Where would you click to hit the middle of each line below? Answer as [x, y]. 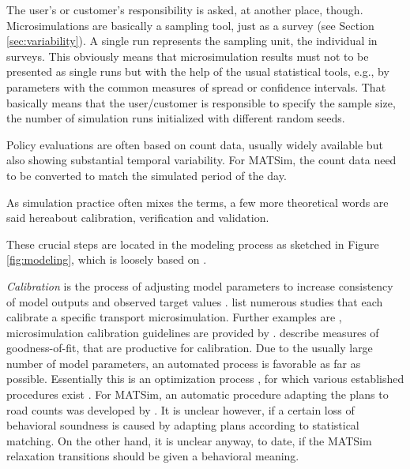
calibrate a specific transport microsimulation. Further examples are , [174, 317]
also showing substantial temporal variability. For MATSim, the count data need [201, 160]
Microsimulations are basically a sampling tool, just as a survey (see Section [190, 25]
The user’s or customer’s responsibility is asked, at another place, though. [185, 9]
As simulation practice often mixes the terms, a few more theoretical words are [197, 202]
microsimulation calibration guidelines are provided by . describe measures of [193, 332]
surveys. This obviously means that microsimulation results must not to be [188, 56]
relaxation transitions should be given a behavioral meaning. [153, 456]
